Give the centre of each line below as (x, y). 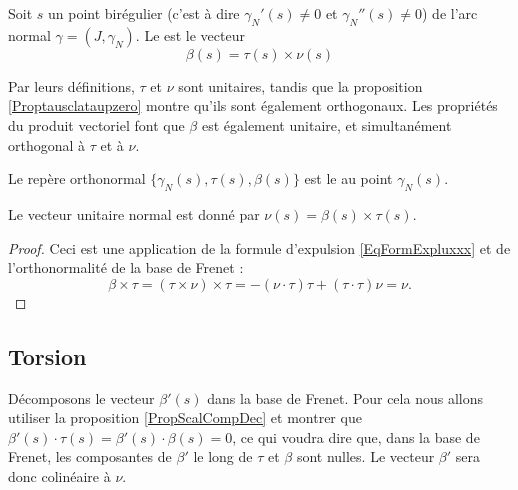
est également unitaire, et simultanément (326, 124)
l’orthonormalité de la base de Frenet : (126, 267)
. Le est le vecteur (190, 34)
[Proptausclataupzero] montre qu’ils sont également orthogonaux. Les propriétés (253, 105)
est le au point (348, 178)
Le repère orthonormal (77, 178)
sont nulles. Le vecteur (365, 456)
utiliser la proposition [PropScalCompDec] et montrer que (185, 417)
